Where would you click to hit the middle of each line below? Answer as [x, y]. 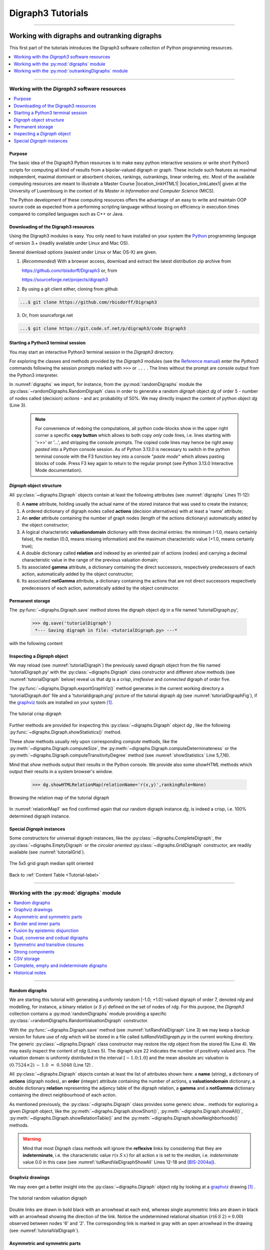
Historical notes [30, 972]
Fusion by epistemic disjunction [46, 930]
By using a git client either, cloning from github [70, 289]
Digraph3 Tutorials [49, 13]
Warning [32, 1139]
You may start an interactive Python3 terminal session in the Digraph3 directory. [92, 352]
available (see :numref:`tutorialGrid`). [47, 852]
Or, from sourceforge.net [47, 315]
